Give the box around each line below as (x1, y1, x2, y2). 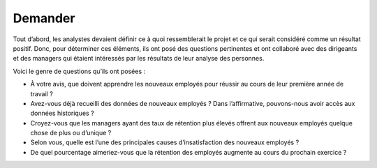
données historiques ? (30, 109, 94, 118)
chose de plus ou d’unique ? (30, 129, 112, 137)
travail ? (30, 89, 54, 98)
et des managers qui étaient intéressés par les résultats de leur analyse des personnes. (13, 54, 265, 63)
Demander (13, 10, 75, 26)
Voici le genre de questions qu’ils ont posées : (13, 67, 146, 75)
